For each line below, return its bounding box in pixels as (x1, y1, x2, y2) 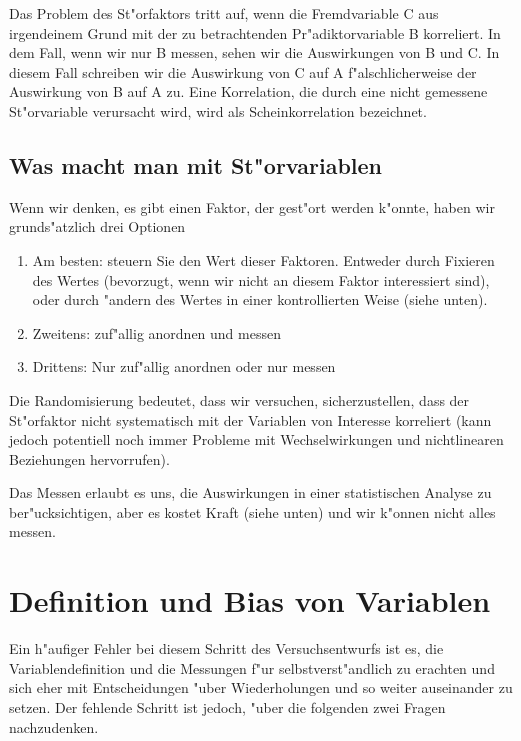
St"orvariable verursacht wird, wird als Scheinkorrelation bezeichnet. (9, 100, 427, 121)
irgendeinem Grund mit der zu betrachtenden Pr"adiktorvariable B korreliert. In (9, 22, 501, 43)
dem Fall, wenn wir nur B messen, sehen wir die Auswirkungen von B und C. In (9, 42, 500, 63)
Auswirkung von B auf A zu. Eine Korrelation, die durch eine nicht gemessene (9, 81, 488, 102)
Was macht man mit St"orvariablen (9, 149, 383, 180)
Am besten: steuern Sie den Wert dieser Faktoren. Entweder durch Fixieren (32, 249, 495, 270)
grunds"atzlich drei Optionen (9, 216, 186, 237)
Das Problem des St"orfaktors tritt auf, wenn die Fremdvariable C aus (9, 3, 439, 23)
